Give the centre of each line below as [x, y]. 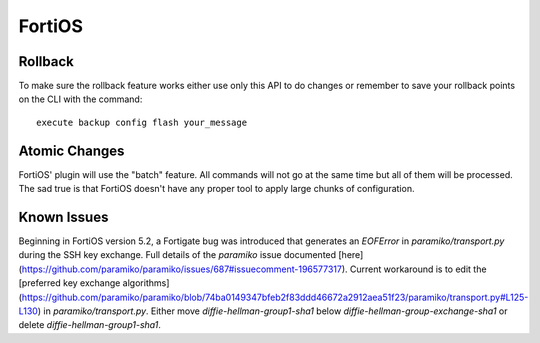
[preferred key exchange [69, 283]
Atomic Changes [71, 150]
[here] [351, 255]
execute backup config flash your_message [142, 122]
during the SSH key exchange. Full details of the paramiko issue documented [177, 255]
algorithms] [146, 283]
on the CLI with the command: [80, 99]
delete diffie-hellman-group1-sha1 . [90, 325]
